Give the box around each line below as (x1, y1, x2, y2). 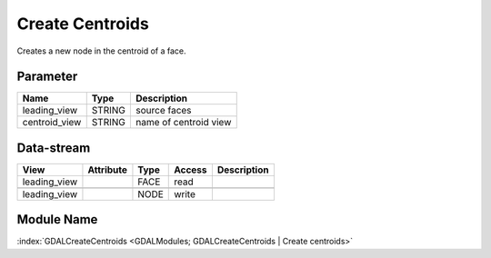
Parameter (16, 69, 78, 84)
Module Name (16, 212, 98, 227)
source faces (135, 104, 192, 117)
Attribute (87, 164, 127, 176)
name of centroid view (135, 116, 232, 129)
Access (174, 164, 208, 176)
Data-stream (16, 140, 91, 155)
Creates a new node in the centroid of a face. (16, 45, 186, 56)
